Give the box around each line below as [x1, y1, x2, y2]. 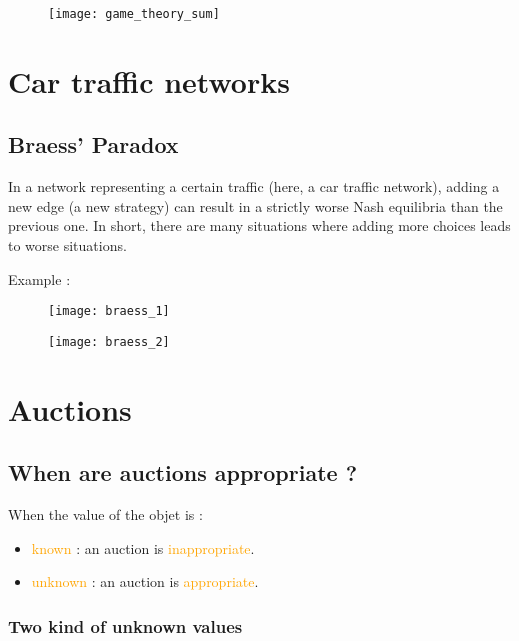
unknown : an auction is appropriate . [31, 571, 259, 592]
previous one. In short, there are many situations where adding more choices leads [8, 215, 511, 236]
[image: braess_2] [48, 334, 170, 349]
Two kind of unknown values [8, 613, 243, 638]
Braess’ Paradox [8, 129, 179, 160]
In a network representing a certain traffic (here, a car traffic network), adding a [8, 176, 500, 197]
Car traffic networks [8, 60, 290, 101]
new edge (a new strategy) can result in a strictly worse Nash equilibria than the [8, 195, 503, 216]
